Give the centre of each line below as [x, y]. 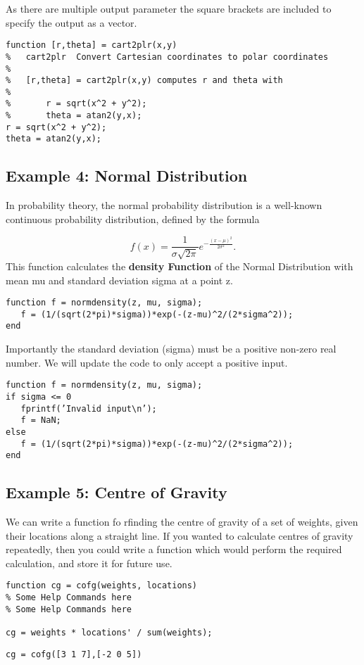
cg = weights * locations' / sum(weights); [109, 633]
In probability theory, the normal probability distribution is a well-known [164, 205]
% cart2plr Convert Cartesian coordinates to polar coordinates [167, 57]
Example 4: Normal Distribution [127, 176]
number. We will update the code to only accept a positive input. [147, 362]
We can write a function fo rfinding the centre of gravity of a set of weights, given [182, 522]
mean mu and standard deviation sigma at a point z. [119, 280]
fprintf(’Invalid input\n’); [89, 408]
